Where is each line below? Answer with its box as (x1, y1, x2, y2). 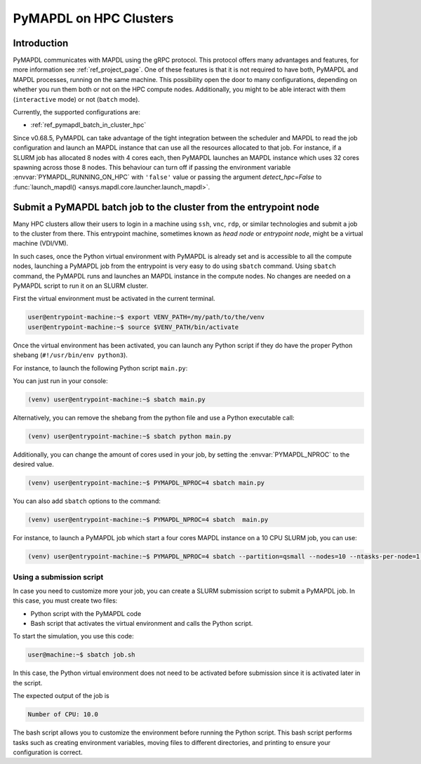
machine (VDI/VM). (13, 239, 69, 248)
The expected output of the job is (13, 692, 109, 700)
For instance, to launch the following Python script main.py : (13, 363, 188, 372)
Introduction (13, 37, 69, 49)
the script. (13, 678, 43, 687)
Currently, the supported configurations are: (13, 108, 140, 116)
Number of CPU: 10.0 (27, 711, 98, 718)
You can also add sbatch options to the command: (13, 497, 161, 505)
